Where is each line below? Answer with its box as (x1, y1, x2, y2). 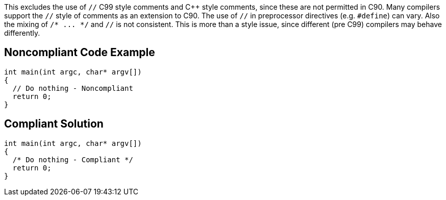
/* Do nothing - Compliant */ (12, 155, 133, 164)
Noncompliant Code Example (4, 46, 155, 59)
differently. (4, 29, 40, 37)
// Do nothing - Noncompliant (12, 84, 133, 92)
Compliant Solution (4, 117, 104, 131)
